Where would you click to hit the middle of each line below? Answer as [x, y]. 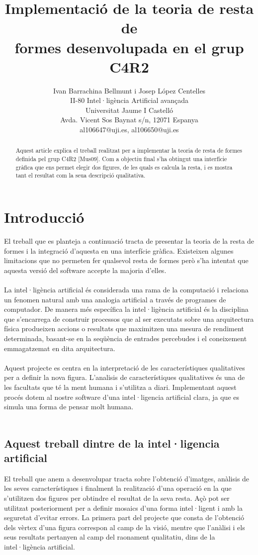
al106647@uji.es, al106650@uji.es [129, 130]
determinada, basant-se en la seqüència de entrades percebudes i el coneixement [126, 338]
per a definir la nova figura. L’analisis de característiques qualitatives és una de [125, 377]
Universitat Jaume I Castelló [129, 110]
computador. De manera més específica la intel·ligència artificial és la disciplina [126, 309]
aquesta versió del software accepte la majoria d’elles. [85, 270]
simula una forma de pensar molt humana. [69, 407]
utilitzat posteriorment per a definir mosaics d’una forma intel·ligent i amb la [123, 508]
